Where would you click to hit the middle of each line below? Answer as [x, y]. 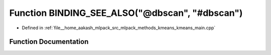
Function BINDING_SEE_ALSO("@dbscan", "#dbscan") [126, 13]
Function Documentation [49, 42]
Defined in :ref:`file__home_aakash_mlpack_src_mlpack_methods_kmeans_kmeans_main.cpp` [119, 28]
